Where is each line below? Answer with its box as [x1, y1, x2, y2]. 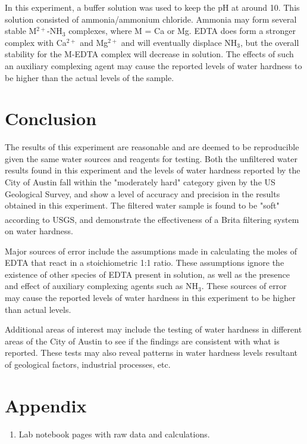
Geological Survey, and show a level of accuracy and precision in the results [5, 187, 280, 200]
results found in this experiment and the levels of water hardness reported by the [5, 164, 300, 176]
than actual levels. [5, 303, 71, 315]
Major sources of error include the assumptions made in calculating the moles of [5, 244, 297, 257]
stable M [5, 24, 37, 37]
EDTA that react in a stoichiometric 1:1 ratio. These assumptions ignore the [5, 256, 284, 269]
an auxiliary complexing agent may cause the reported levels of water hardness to [5, 59, 302, 72]
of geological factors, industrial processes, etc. [5, 358, 171, 371]
